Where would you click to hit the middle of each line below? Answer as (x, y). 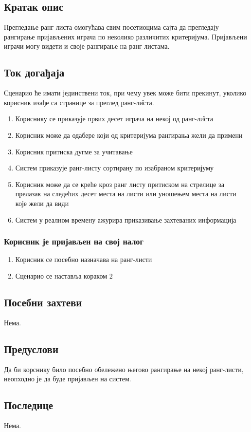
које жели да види (42, 203)
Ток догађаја (34, 72)
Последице (29, 405)
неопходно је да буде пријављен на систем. (68, 379)
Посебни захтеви (43, 302)
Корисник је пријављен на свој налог (74, 241)
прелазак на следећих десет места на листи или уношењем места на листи (126, 194)
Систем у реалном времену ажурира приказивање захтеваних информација (126, 219)
